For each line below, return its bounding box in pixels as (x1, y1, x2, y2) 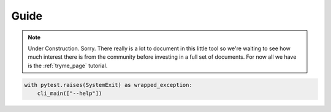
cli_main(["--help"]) (37, 90, 102, 97)
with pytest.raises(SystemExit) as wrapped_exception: (24, 81, 192, 88)
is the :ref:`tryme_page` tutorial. (28, 62, 108, 69)
